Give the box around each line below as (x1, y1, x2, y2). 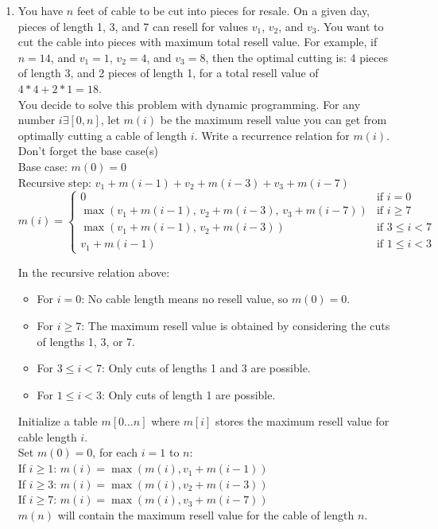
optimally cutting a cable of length (17, 126, 188, 143)
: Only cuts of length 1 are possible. (101, 386, 276, 403)
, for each (92, 444, 138, 461)
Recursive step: (17, 173, 91, 190)
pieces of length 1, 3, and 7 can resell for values (17, 18, 249, 34)
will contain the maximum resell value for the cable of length (57, 506, 355, 523)
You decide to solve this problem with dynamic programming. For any (17, 95, 361, 112)
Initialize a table (17, 413, 98, 430)
